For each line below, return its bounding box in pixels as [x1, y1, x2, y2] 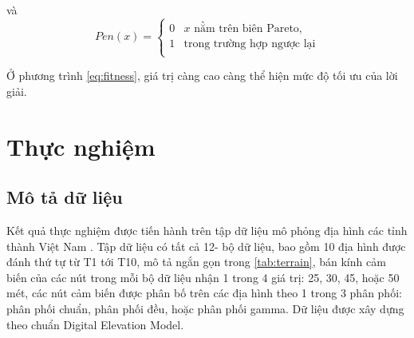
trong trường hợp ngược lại [183, 38, 316, 50]
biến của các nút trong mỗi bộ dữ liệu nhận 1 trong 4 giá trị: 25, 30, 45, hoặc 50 [6, 268, 400, 285]
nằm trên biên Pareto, [194, 22, 302, 34]
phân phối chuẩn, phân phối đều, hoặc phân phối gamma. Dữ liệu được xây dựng [6, 300, 404, 316]
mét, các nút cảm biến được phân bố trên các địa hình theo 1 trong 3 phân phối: [6, 284, 402, 301]
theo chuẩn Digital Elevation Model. [6, 316, 184, 332]
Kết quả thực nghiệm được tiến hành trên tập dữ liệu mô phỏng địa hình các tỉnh [6, 221, 408, 238]
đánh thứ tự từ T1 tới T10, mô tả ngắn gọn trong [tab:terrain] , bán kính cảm [6, 253, 386, 270]
